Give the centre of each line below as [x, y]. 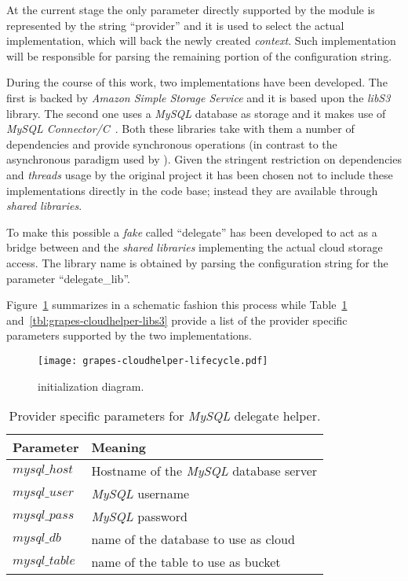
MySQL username [140, 494]
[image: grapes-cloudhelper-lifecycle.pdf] [153, 360]
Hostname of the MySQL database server [204, 471]
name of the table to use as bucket [186, 562]
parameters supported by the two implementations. [129, 335]
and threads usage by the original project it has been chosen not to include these [200, 174]
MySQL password [140, 517]
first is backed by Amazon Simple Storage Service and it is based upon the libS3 [199, 97]
